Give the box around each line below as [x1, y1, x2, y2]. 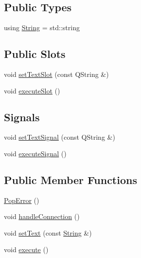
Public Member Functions [4, 172, 137, 187]
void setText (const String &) [4, 227, 92, 238]
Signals [4, 109, 40, 124]
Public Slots [4, 46, 66, 61]
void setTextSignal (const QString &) [4, 132, 115, 142]
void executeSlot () [4, 85, 60, 95]
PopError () [4, 195, 39, 205]
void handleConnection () [4, 211, 80, 221]
